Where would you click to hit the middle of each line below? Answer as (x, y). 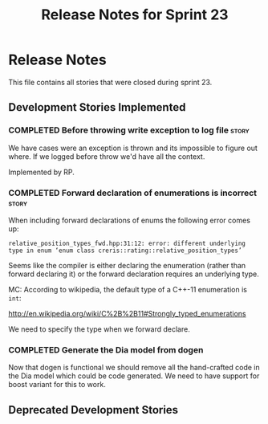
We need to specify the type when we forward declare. (99, 329)
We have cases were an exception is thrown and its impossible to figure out (133, 148)
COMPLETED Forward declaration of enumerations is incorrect (133, 193)
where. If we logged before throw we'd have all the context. (107, 156)
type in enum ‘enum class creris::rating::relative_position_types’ (125, 251)
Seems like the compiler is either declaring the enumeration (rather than (127, 265)
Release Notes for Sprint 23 (135, 15)
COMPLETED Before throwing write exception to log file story (129, 130)
